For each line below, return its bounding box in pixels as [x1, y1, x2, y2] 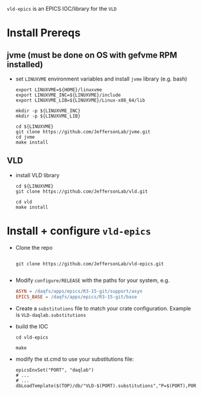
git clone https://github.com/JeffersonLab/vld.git [15, 188, 148, 194]
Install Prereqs [7, 26, 81, 40]
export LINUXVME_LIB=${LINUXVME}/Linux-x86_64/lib [15, 97, 145, 103]
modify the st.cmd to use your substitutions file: [15, 355, 134, 363]
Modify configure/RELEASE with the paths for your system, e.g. [15, 276, 170, 284]
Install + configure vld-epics [7, 225, 151, 238]
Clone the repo [15, 244, 53, 251]
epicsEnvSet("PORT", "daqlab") [15, 367, 94, 373]
